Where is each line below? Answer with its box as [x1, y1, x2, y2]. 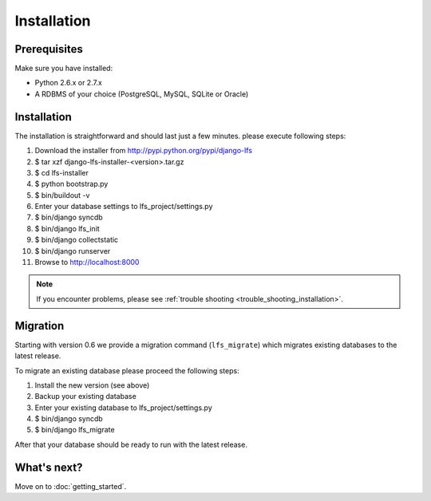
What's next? [14, 460, 83, 474]
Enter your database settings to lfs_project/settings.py [34, 202, 213, 211]
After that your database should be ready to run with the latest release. [14, 440, 247, 449]
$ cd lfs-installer [34, 168, 89, 177]
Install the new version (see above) [34, 380, 150, 390]
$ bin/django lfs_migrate [34, 425, 115, 435]
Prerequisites [14, 42, 83, 56]
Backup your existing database [34, 392, 137, 401]
